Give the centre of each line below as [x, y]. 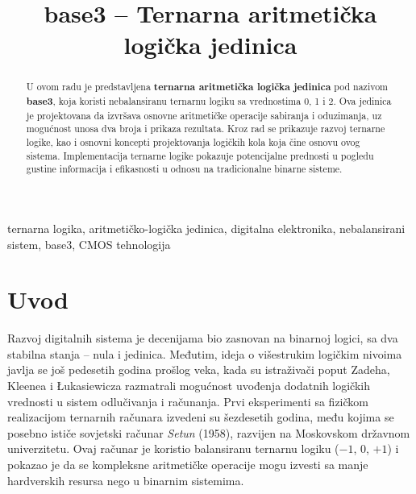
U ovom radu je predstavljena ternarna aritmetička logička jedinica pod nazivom [207, 87]
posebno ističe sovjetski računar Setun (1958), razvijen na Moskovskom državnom [209, 432]
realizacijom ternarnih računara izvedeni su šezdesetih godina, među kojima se [201, 417]
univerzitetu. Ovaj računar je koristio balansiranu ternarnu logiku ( [173, 448]
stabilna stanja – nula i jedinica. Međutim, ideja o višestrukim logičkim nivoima [205, 353]
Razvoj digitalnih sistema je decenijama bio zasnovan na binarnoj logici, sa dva [203, 338]
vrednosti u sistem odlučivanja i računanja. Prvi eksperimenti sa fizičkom [188, 401]
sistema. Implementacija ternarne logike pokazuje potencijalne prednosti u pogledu [200, 155]
